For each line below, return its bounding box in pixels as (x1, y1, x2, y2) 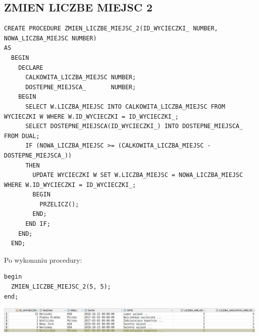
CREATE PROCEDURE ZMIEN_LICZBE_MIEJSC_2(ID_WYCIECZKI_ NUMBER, (4, 25, 218, 32)
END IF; (25, 220, 51, 228)
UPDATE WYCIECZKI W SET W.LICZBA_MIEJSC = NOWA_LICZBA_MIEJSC (32, 171, 243, 179)
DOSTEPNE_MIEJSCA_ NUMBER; (25, 83, 136, 91)
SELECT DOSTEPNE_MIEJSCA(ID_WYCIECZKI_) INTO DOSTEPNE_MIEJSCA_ (25, 123, 243, 130)
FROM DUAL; (4, 132, 40, 140)
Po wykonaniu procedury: (4, 254, 82, 265)
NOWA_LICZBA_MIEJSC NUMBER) (4, 34, 97, 42)
